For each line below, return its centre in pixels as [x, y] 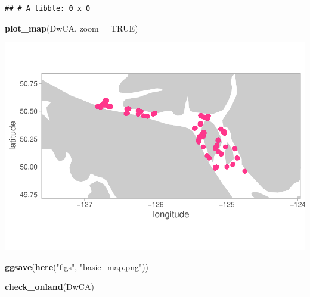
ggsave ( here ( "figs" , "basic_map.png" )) [77, 266]
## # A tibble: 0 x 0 [48, 8]
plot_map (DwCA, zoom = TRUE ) [72, 28]
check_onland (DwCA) [49, 287]
